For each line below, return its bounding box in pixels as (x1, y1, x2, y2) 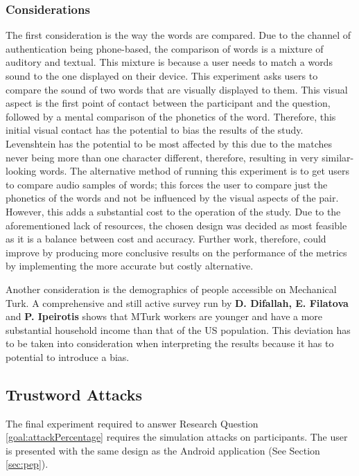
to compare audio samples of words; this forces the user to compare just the (6, 177, 328, 191)
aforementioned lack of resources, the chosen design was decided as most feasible (6, 218, 347, 232)
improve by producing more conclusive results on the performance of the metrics (6, 245, 347, 259)
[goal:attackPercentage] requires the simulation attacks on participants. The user (6, 430, 348, 444)
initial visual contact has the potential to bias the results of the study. (6, 123, 304, 137)
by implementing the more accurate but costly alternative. (6, 258, 254, 273)
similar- (322, 150, 354, 164)
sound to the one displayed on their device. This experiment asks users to (6, 69, 318, 82)
